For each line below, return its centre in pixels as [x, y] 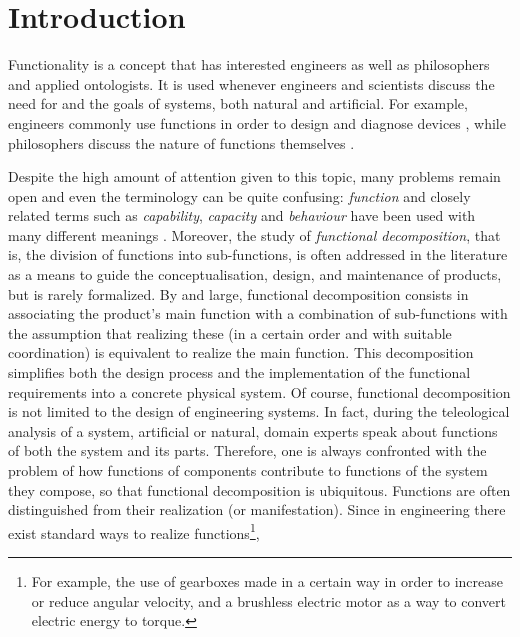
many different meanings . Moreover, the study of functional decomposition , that [254, 234]
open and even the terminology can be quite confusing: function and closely [239, 195]
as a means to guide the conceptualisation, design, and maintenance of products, [255, 274]
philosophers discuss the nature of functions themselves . [181, 142]
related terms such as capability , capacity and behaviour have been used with [242, 215]
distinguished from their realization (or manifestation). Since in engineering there [257, 509]
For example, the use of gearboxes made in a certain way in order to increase [267, 581]
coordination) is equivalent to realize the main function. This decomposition [241, 352]
